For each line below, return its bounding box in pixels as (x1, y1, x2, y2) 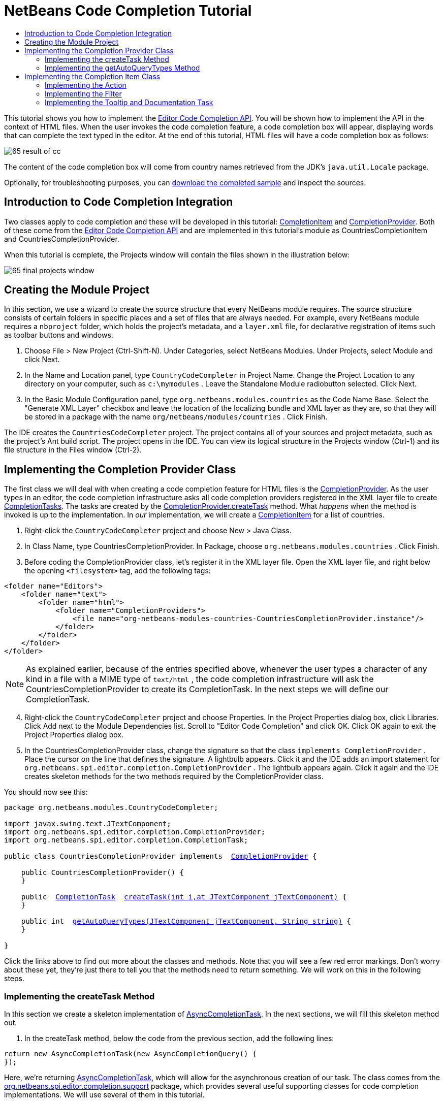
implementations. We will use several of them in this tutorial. (4, 1090, 205, 1099)
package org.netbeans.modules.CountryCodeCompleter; (4, 803, 218, 812)
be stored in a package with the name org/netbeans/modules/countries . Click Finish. (24, 412, 328, 421)
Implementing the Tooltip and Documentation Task (45, 98, 213, 107)
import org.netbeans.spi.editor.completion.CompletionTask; (4, 836, 248, 845)
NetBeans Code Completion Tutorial (4, 2, 252, 19)
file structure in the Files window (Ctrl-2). (4, 445, 142, 455)
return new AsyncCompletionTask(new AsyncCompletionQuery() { (4, 1050, 257, 1058)
